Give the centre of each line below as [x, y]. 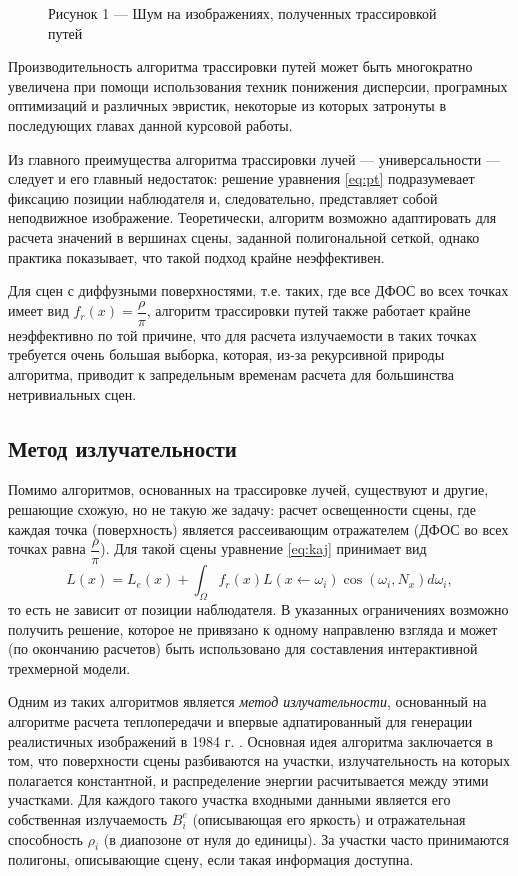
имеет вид [38, 310]
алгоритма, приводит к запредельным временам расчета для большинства [231, 373]
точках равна [47, 548]
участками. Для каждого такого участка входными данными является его [229, 799]
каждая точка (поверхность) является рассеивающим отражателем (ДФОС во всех [258, 528]
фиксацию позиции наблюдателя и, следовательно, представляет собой [223, 197]
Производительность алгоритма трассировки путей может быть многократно [240, 66]
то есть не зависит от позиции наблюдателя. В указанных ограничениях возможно [258, 609]
